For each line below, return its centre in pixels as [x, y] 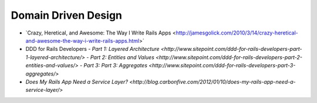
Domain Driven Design [67, 15]
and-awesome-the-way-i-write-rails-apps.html [82, 40]
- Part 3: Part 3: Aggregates [114, 66]
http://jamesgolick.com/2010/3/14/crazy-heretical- [237, 33]
